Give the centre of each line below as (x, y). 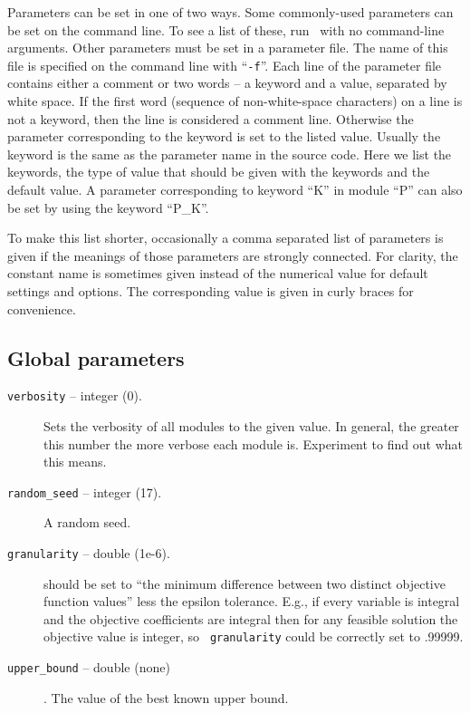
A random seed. (87, 522)
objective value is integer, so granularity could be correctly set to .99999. (254, 636)
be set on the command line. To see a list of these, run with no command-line (226, 29)
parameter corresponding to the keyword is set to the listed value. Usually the (224, 136)
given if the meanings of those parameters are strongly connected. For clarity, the (233, 255)
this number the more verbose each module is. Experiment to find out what (253, 443)
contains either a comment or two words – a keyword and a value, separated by (227, 83)
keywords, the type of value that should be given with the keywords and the (219, 172)
